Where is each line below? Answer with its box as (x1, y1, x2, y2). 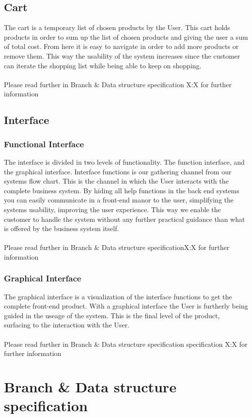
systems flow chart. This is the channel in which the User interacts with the (4, 176, 229, 186)
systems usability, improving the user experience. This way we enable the (4, 204, 221, 214)
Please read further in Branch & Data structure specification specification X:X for (4, 339, 248, 349)
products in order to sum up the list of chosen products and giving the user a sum (4, 31, 248, 42)
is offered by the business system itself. (4, 223, 119, 233)
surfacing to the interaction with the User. (4, 320, 129, 330)
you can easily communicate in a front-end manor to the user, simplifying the (4, 195, 234, 205)
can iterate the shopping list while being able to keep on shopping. (4, 60, 202, 70)
